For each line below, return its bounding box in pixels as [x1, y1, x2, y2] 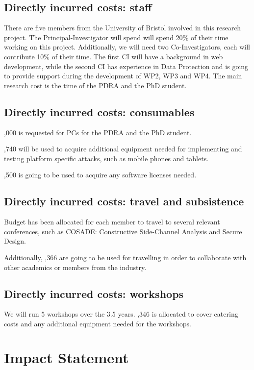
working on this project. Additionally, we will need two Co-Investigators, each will [4, 42, 251, 52]
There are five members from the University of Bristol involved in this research [4, 23, 241, 33]
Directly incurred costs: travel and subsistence [4, 194, 244, 209]
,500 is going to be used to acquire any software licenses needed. [4, 170, 197, 180]
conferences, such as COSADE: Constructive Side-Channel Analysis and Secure [4, 226, 242, 236]
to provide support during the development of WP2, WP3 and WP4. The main [4, 71, 242, 81]
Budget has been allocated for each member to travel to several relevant [4, 217, 220, 227]
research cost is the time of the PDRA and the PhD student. [4, 80, 187, 90]
